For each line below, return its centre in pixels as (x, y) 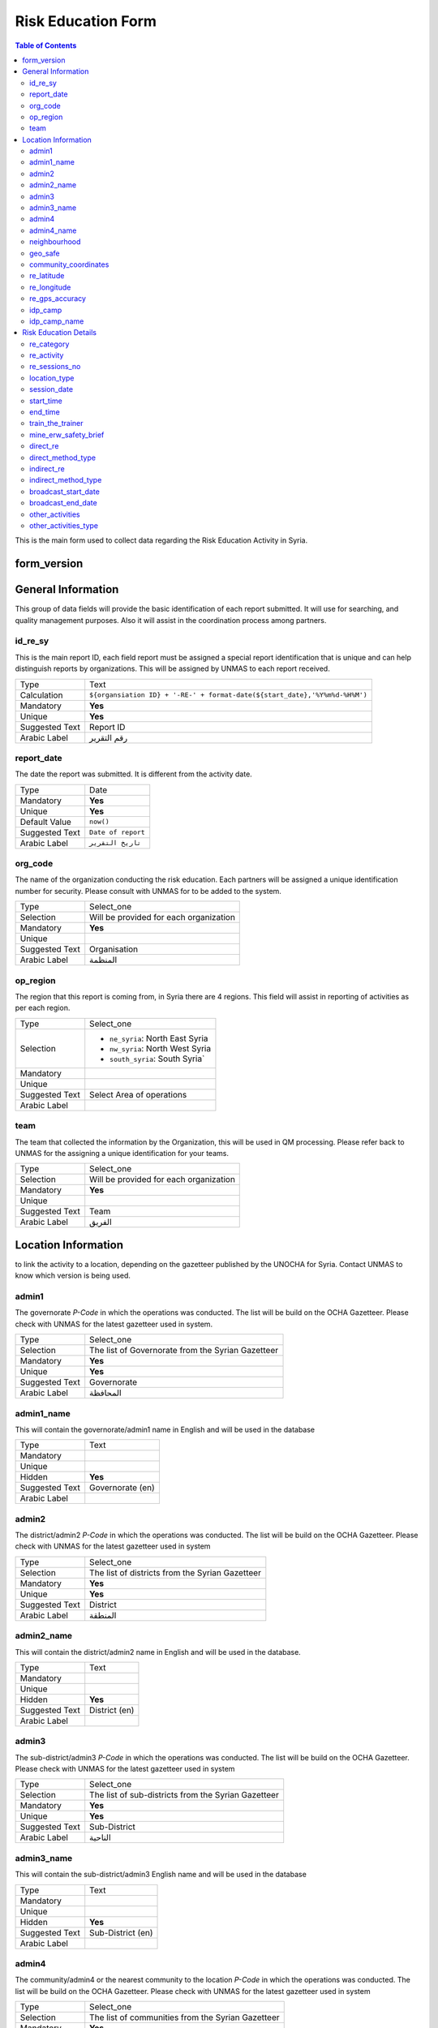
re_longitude (50, 287)
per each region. (43, 1008)
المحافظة (105, 1393)
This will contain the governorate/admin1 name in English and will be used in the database (165, 1429)
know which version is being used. (73, 1276)
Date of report (117, 833)
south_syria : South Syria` (157, 1059)
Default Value (46, 822)
